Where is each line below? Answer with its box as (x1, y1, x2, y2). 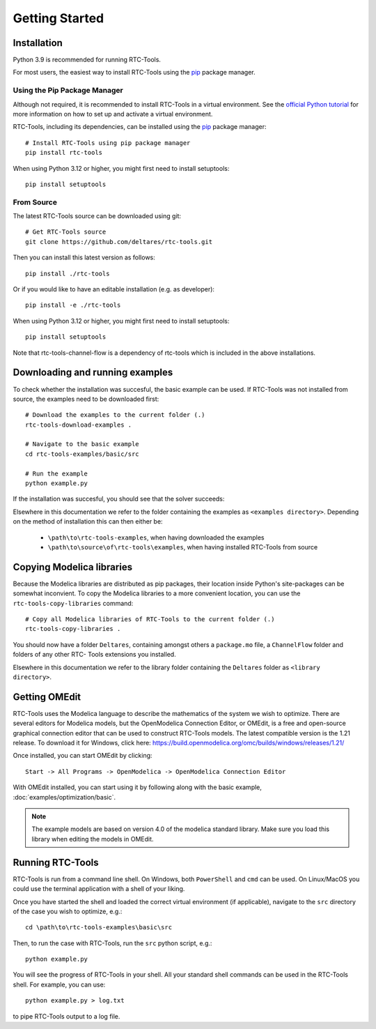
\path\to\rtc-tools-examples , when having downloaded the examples (47, 533, 265, 542)
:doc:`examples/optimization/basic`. (13, 793, 116, 801)
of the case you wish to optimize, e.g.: (13, 907, 123, 915)
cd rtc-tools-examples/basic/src (25, 450, 139, 458)
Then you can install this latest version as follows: (13, 253, 156, 261)
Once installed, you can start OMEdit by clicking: (13, 752, 152, 760)
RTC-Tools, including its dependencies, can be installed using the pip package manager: (13, 123, 267, 131)
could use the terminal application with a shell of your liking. (13, 885, 185, 893)
